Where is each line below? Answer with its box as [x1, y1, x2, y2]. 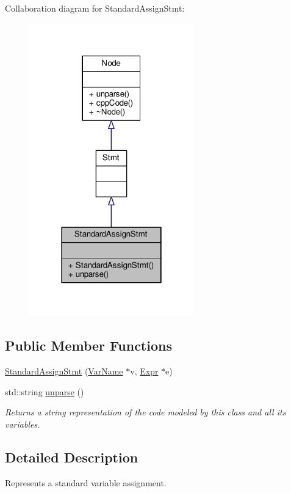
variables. [5, 417, 40, 430]
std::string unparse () [5, 385, 84, 398]
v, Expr [130, 365, 159, 378]
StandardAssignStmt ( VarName [5, 365, 123, 378]
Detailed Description [5, 447, 138, 466]
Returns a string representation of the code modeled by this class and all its [5, 406, 286, 418]
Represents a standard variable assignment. [5, 476, 167, 489]
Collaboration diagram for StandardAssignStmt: [5, 2, 185, 14]
